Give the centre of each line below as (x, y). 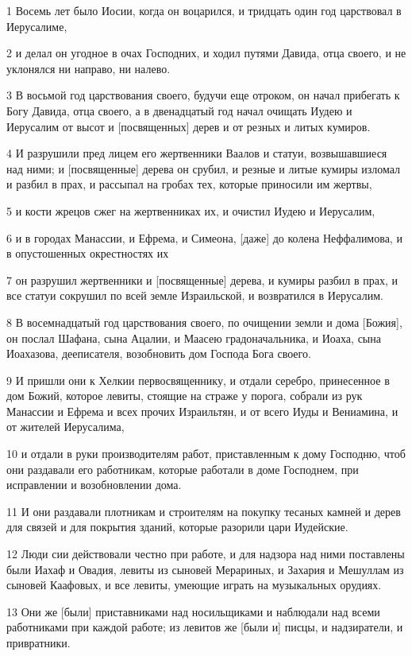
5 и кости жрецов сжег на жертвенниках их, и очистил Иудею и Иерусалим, (191, 210)
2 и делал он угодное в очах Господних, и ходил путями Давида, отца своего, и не (206, 53)
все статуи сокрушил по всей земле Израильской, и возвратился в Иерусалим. (195, 295)
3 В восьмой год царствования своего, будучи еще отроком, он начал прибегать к (203, 95)
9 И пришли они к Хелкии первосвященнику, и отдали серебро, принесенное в (198, 380)
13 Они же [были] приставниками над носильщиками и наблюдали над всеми (193, 611)
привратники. (39, 642)
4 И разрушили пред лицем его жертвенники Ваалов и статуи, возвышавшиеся (197, 153)
